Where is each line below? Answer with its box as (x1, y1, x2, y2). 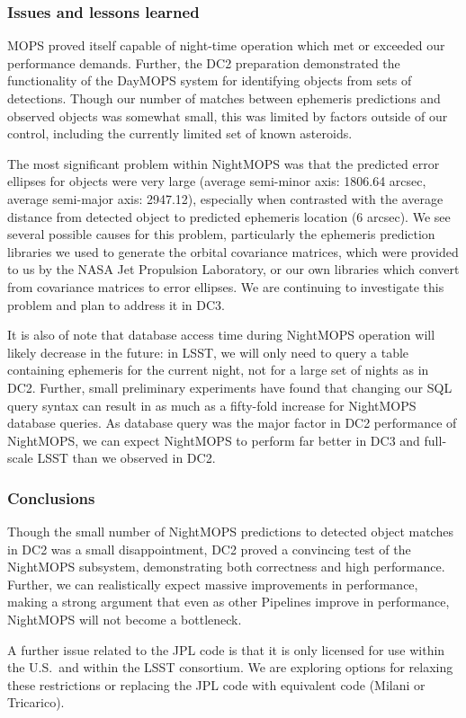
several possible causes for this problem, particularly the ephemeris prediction (7, 225, 435, 244)
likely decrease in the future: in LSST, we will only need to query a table (7, 342, 409, 361)
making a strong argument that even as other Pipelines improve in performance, (7, 592, 450, 611)
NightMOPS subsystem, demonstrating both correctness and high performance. (7, 557, 445, 576)
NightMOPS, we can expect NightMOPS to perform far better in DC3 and (7, 430, 420, 449)
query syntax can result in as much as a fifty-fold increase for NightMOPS (7, 395, 417, 414)
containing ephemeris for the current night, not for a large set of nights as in (7, 360, 429, 379)
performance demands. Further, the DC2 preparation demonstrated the (7, 53, 400, 72)
